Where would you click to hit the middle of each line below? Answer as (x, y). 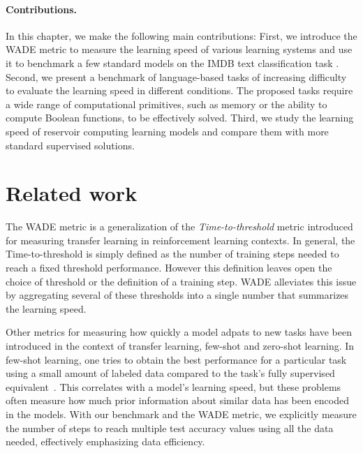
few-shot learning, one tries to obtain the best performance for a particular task (176, 359)
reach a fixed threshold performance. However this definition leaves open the (169, 268)
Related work (72, 193)
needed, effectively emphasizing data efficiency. (105, 441)
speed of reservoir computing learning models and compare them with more (167, 131)
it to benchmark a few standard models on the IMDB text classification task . (172, 62)
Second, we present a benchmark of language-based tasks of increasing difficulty (176, 76)
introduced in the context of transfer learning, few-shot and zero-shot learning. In (180, 346)
